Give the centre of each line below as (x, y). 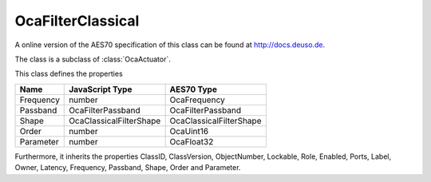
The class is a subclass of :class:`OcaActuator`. (93, 59)
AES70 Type (193, 89)
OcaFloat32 (192, 141)
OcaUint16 (189, 131)
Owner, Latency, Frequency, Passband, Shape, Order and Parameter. (128, 168)
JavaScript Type (101, 89)
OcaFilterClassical (77, 21)
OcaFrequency (197, 100)
